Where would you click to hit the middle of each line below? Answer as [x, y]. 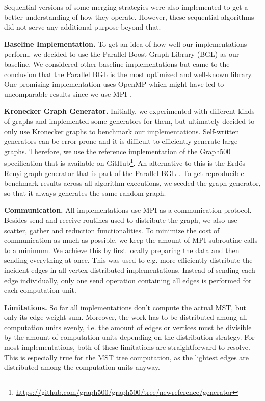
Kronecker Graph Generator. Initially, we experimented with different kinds [129, 111]
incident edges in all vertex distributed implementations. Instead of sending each [130, 270]
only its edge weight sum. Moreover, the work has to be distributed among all [126, 317]
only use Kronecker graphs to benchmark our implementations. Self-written [122, 131]
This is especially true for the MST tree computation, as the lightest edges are [127, 357]
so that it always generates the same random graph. [85, 193]
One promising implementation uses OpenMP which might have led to [114, 84]
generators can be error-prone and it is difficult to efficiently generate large [121, 141]
